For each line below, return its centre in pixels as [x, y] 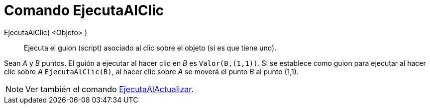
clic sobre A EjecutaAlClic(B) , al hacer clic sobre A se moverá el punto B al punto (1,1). [151, 71]
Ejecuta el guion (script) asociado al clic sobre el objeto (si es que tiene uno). [150, 48]
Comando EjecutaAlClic [84, 10]
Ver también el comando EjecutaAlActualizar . [109, 89]
